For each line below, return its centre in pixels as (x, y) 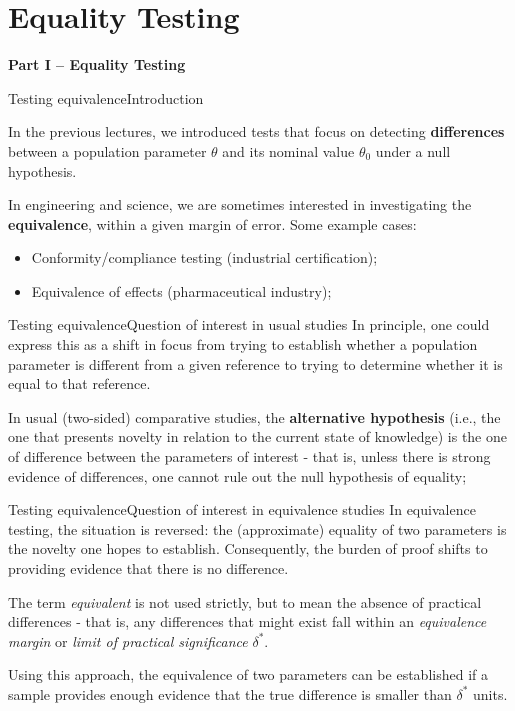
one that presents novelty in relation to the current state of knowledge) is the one (257, 436)
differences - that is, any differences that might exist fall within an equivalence (247, 621)
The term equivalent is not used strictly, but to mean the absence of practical (245, 601)
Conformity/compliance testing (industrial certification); (204, 257)
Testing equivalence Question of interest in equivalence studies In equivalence (242, 509)
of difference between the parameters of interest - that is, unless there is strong (249, 456)
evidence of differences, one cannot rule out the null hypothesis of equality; (237, 475)
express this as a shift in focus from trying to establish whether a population (243, 344)
